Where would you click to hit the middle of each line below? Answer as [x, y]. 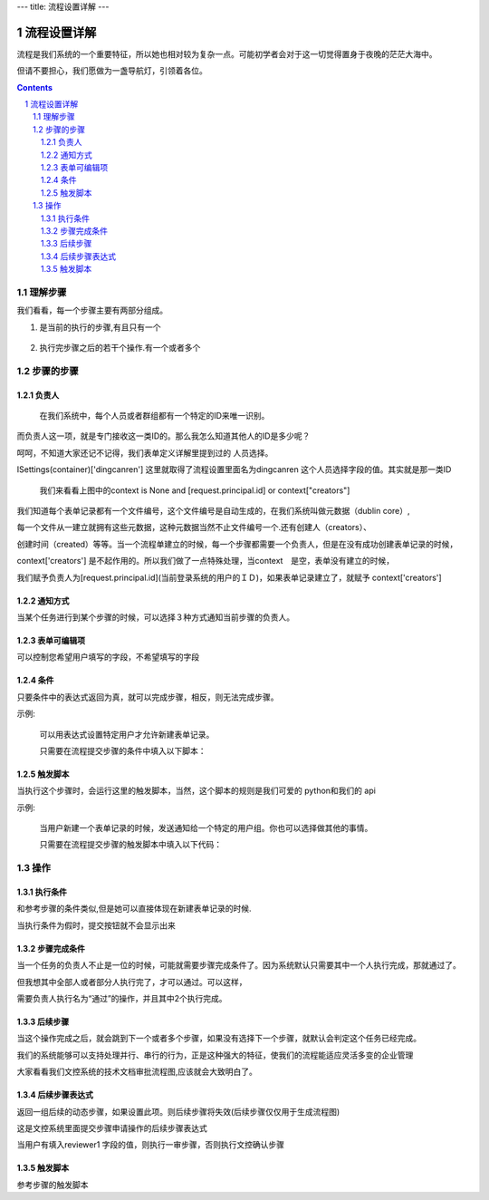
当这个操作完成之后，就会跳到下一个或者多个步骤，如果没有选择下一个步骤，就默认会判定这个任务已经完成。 [219, 1039]
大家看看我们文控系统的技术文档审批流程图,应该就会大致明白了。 [137, 1072]
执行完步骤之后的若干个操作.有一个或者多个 [120, 348]
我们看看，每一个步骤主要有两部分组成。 [92, 310]
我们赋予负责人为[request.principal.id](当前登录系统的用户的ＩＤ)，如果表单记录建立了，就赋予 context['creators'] [230, 577]
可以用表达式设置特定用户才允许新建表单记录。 [127, 734]
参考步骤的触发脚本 [53, 1185]
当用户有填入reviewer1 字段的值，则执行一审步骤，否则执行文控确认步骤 [151, 1145]
